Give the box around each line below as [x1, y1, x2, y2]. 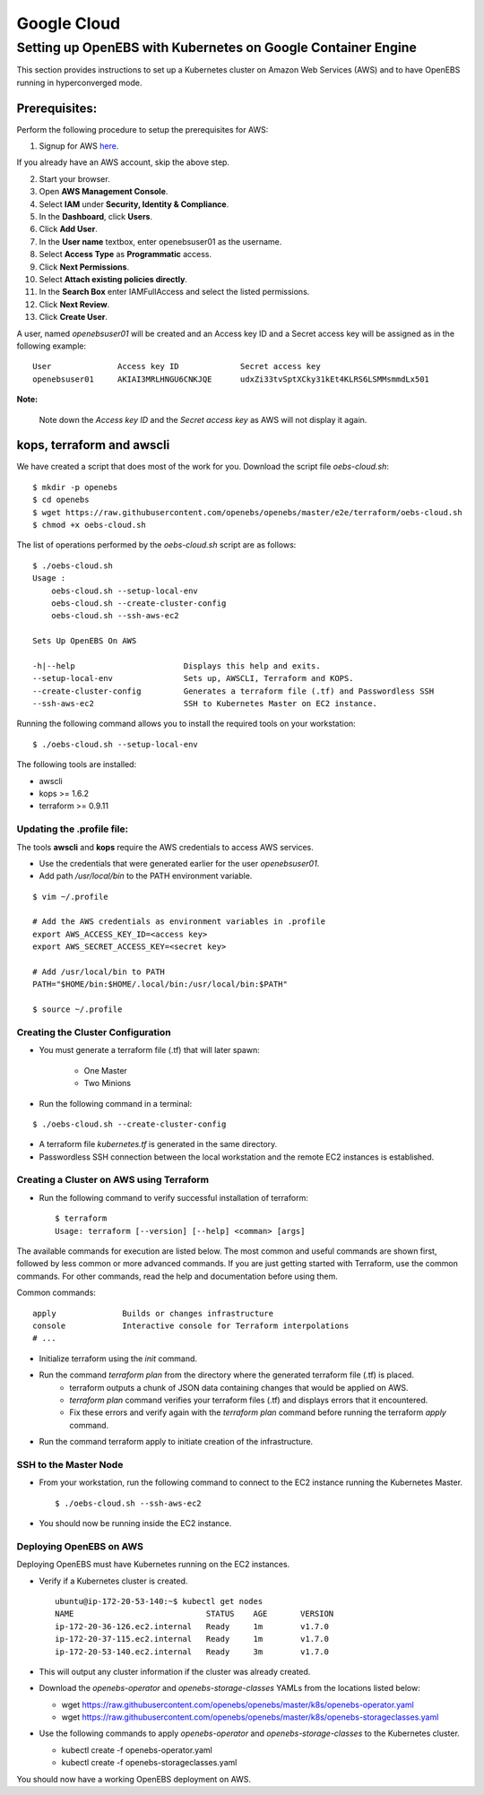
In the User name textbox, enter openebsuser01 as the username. [39, 236, 282, 246]
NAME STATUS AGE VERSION [55, 1609, 334, 1619]
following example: [16, 341, 87, 351]
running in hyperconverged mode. [16, 77, 143, 88]
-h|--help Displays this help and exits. [32, 660, 322, 671]
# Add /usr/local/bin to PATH [32, 967, 166, 977]
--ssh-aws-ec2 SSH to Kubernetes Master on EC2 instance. [32, 699, 378, 709]
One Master [83, 1065, 127, 1075]
